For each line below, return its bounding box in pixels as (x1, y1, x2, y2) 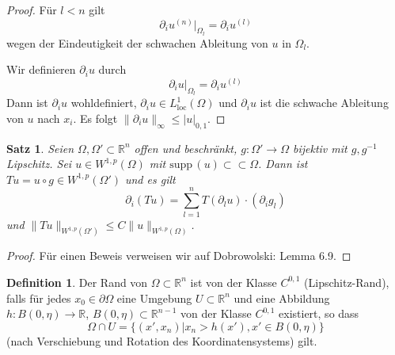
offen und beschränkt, (134, 139, 237, 156)
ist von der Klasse (190, 273, 277, 290)
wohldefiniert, (70, 94, 137, 111)
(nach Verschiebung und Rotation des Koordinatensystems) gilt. (6, 332, 317, 349)
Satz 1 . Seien (6, 139, 74, 156)
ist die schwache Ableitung (260, 94, 389, 111)
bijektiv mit (292, 139, 348, 156)
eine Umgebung (116, 289, 192, 306)
